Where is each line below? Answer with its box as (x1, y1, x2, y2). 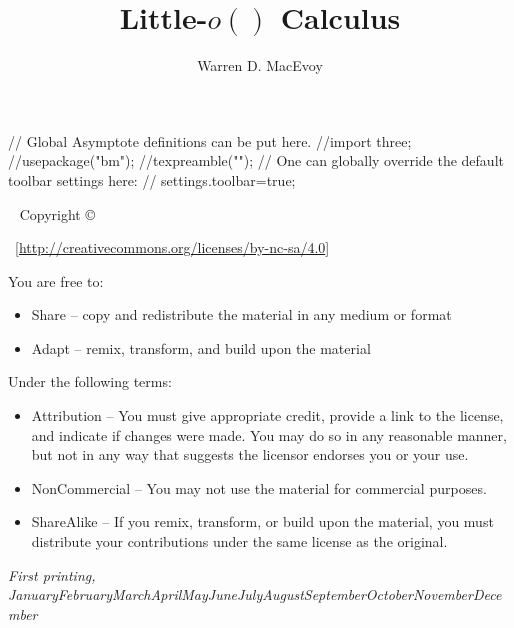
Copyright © (19, 203, 95, 224)
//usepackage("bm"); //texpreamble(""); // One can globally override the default (8, 150, 504, 171)
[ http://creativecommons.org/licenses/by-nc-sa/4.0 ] (14, 237, 330, 258)
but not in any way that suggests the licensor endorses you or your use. (31, 444, 469, 465)
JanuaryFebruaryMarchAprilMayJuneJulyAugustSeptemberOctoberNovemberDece (8, 584, 502, 605)
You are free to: (8, 270, 104, 291)
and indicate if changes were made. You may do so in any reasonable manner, (31, 424, 507, 445)
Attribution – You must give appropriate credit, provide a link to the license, (31, 405, 504, 426)
